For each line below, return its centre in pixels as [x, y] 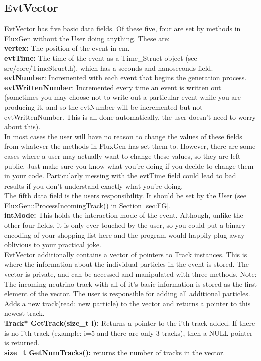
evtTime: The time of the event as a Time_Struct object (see [101, 57]
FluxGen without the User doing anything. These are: [87, 38]
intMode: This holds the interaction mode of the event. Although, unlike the [124, 215]
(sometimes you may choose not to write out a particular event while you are [123, 97]
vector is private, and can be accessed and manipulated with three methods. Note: [130, 274]
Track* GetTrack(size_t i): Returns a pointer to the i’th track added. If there [130, 323]
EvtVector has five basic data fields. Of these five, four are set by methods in [122, 28]
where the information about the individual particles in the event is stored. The [127, 264]
